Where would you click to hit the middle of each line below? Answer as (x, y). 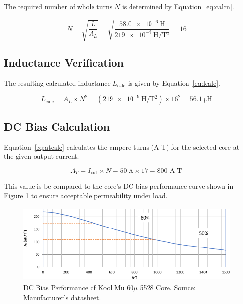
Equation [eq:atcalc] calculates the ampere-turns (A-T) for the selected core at (122, 146)
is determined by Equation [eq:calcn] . (178, 6)
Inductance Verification (64, 63)
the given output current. (42, 156)
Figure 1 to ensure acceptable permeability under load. (86, 195)
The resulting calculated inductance (57, 83)
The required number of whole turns (58, 6)
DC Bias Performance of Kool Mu (74, 288)
